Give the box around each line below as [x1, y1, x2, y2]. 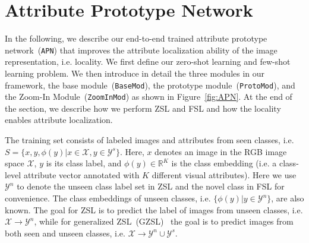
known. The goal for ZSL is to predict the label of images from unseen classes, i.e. [5, 203, 303, 216]
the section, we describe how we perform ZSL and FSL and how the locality [5, 102, 281, 114]
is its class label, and [46, 157, 122, 169]
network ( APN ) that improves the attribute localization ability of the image [5, 43, 278, 56]
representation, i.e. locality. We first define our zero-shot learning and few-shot [5, 55, 291, 68]
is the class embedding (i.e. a [171, 157, 277, 169]
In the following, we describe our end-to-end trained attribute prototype [5, 32, 267, 45]
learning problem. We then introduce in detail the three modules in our [5, 67, 265, 79]
